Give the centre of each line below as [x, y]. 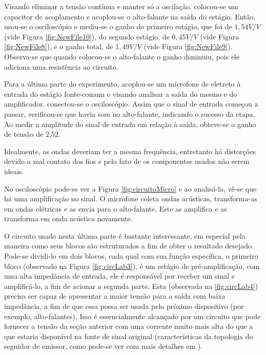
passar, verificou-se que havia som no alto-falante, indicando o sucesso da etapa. [130, 113]
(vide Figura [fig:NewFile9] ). [188, 46]
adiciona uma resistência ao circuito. [61, 66]
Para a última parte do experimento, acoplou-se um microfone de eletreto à [122, 84]
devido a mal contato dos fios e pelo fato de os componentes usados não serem [127, 161]
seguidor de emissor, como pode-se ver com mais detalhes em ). [104, 346]
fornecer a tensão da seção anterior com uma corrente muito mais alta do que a [129, 326]
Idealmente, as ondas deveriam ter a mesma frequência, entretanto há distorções [130, 151]
